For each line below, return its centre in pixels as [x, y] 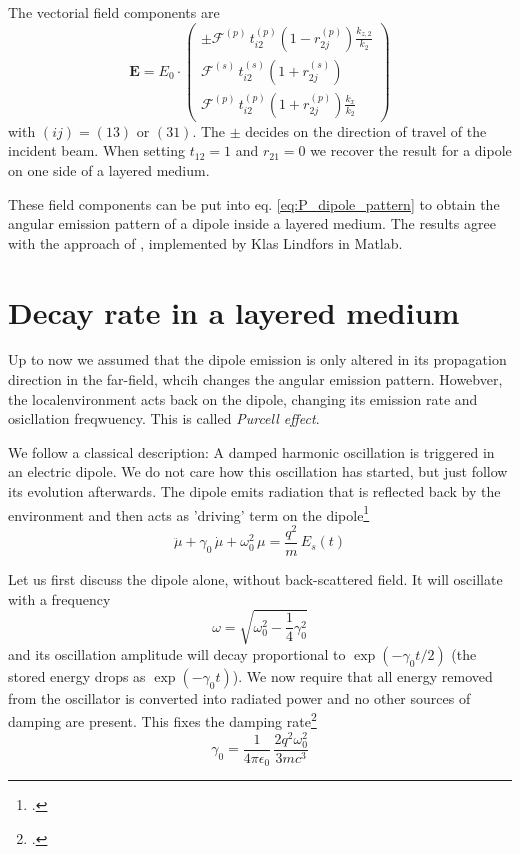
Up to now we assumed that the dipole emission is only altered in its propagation [257, 359]
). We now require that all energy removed [362, 675]
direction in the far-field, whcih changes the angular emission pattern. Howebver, [255, 379]
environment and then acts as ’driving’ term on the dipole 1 [189, 513]
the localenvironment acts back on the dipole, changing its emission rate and [243, 398]
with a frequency [59, 598]
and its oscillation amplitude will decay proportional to [177, 653]
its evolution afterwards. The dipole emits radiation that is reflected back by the [254, 491]
